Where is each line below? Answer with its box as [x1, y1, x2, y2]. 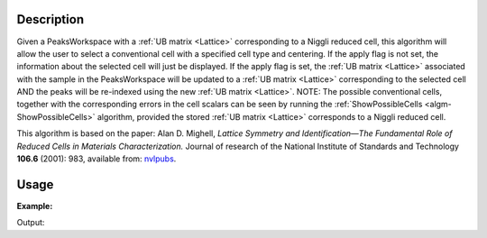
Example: [16, 200, 53, 211]
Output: [16, 217, 45, 228]
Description [16, 12, 85, 27]
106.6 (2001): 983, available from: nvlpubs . [16, 153, 177, 164]
